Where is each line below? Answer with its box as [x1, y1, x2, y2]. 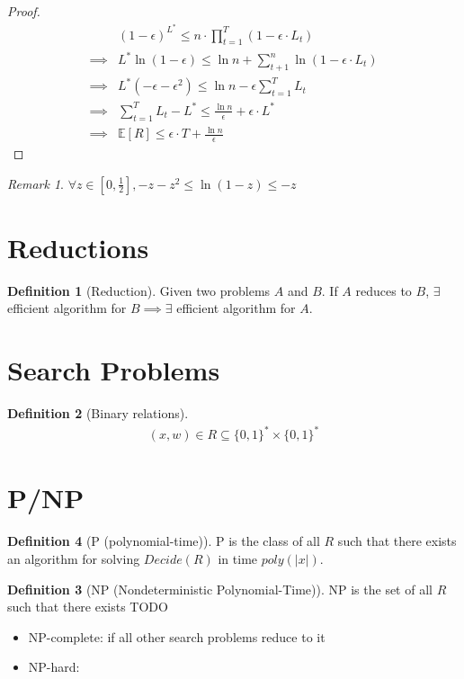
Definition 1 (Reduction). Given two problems [7, 281, 271, 299]
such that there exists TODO [7, 597, 168, 616]
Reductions [7, 228, 149, 265]
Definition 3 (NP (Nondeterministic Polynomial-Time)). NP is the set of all [7, 579, 433, 598]
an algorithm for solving [7, 549, 140, 567]
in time [218, 549, 258, 567]
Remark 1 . [7, 174, 64, 192]
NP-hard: [28, 657, 80, 676]
